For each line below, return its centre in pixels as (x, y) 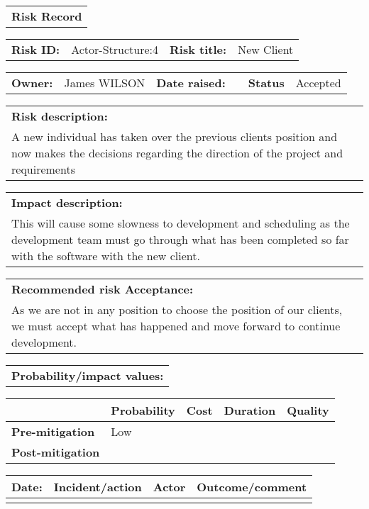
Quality (308, 410)
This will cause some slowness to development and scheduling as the (181, 223)
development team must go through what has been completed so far (180, 239)
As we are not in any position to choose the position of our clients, (177, 309)
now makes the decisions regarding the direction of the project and (177, 153)
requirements (43, 169)
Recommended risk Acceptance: (103, 289)
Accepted (318, 83)
